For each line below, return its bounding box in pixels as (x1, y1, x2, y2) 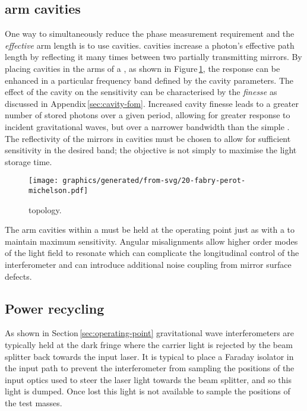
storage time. (5, 155, 52, 167)
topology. (29, 203, 62, 216)
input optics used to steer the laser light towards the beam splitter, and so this (5, 373, 292, 385)
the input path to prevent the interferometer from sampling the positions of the (5, 362, 295, 374)
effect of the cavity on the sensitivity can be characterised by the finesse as (5, 86, 277, 98)
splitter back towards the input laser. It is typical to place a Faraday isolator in (5, 350, 294, 362)
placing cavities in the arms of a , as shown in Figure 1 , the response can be (5, 62, 280, 74)
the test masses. (5, 396, 62, 409)
